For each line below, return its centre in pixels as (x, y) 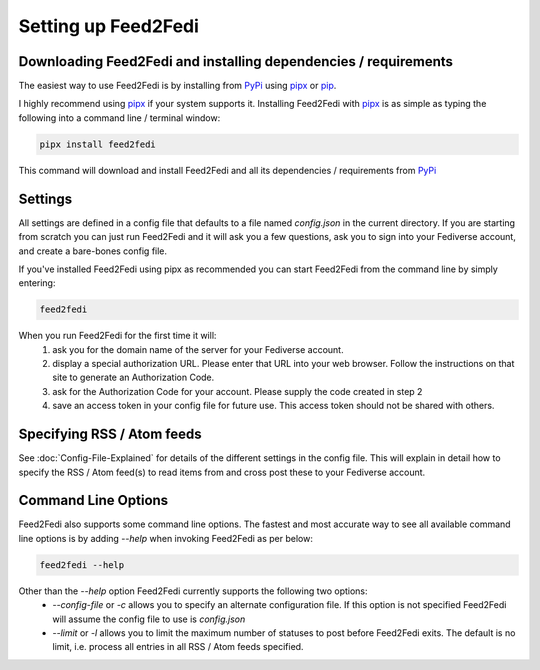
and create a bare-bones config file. (93, 251)
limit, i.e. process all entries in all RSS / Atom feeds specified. (178, 647)
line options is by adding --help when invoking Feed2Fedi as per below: (166, 538)
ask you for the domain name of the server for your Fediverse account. (198, 349)
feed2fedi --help (82, 564)
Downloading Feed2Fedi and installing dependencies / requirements (236, 61)
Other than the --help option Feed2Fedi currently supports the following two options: (193, 591)
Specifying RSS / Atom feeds (110, 434)
